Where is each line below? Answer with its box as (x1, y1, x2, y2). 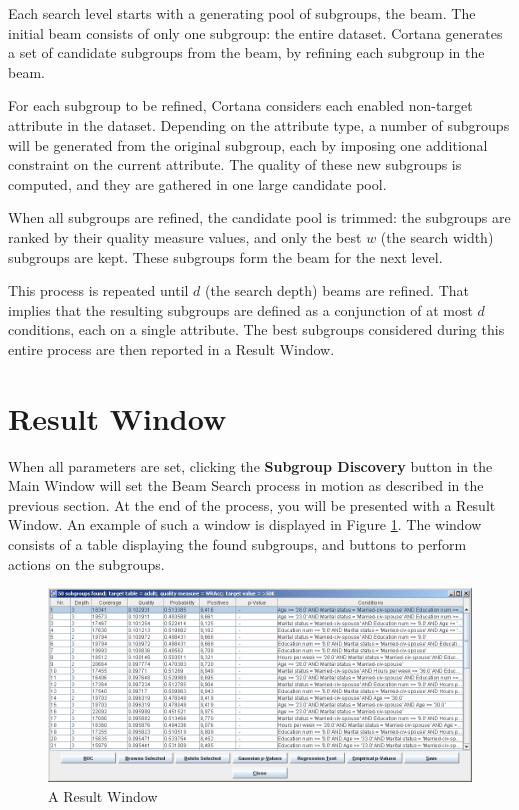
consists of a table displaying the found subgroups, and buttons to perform (8, 534, 467, 554)
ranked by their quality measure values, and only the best (8, 226, 362, 247)
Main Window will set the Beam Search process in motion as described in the (8, 475, 484, 496)
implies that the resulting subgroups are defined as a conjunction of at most (8, 299, 473, 320)
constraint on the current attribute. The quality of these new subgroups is (8, 154, 462, 175)
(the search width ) (380, 226, 494, 247)
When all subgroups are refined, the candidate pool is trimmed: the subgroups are (8, 207, 511, 228)
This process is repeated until (8, 280, 189, 301)
